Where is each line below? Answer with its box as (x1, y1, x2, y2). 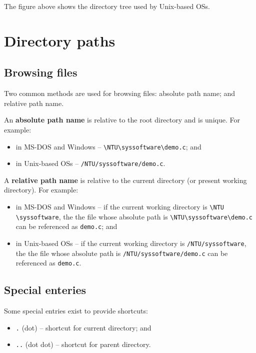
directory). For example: (4, 184, 78, 195)
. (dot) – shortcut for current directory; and (15, 322, 151, 332)
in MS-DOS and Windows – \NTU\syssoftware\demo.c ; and (15, 141, 201, 151)
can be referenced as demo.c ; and (15, 221, 117, 231)
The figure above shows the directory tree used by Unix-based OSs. (4, 1, 210, 11)
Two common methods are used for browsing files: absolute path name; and (4, 88, 235, 98)
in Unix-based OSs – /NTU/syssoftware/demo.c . (15, 158, 165, 168)
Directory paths (4, 30, 115, 50)
